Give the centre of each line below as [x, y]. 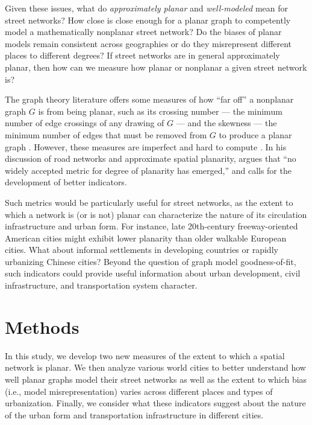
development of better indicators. [66, 182]
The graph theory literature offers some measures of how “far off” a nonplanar [149, 99]
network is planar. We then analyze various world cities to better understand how [155, 367]
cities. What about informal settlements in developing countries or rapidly [142, 250]
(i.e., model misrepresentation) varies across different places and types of [139, 391]
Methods [42, 326]
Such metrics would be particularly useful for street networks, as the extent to [149, 202]
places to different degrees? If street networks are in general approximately [142, 55]
